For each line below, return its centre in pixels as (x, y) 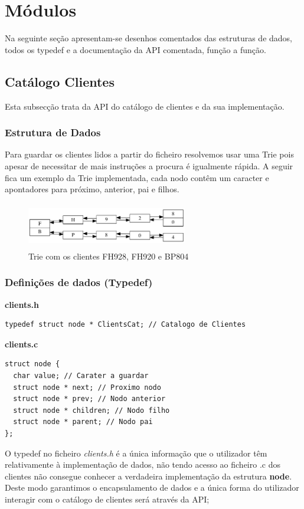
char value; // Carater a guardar (81, 376)
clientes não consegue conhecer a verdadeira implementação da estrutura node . (148, 476)
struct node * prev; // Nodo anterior (89, 399)
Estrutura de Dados (53, 132)
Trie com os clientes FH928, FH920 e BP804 (109, 256)
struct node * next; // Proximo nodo (87, 387)
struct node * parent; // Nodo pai (83, 422)
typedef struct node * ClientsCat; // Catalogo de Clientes (125, 325)
